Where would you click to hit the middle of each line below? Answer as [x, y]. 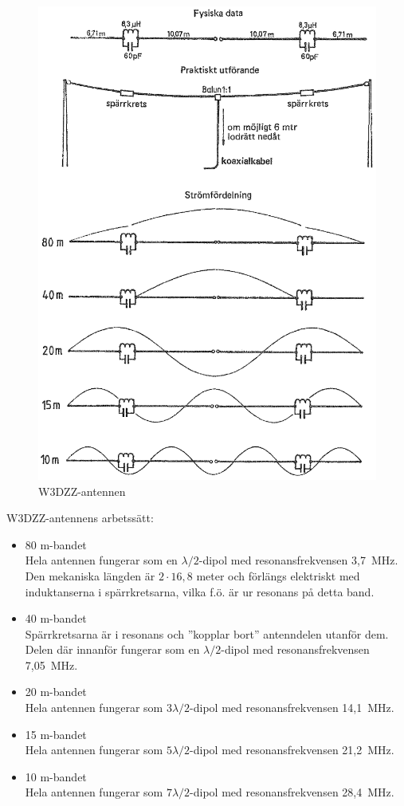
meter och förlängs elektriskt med [278, 575]
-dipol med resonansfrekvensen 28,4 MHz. [292, 792]
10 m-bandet [56, 776]
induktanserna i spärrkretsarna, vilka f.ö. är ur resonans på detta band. [200, 591]
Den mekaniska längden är [90, 575]
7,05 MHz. [51, 664]
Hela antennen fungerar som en [101, 560]
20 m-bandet [56, 692]
